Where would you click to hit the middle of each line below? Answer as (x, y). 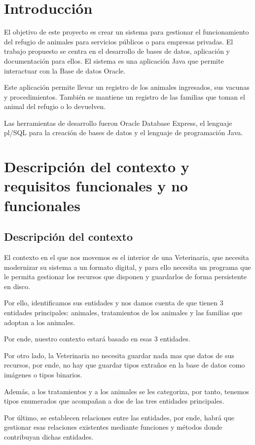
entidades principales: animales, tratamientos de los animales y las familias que (123, 312)
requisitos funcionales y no (96, 186)
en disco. (17, 286)
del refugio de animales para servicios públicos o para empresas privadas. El (119, 41)
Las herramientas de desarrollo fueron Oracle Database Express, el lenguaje (118, 123)
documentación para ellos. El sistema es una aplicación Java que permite (114, 60)
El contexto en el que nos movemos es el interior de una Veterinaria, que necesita (127, 257)
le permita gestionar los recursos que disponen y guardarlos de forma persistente (126, 277)
